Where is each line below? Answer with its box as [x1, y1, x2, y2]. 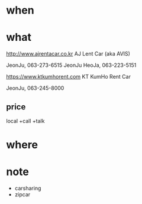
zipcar [14, 191, 31, 198]
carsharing [14, 184, 41, 192]
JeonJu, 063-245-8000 [6, 85, 64, 92]
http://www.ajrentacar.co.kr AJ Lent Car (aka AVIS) [6, 50, 130, 57]
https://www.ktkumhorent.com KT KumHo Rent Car [6, 73, 131, 80]
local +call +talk [6, 117, 45, 124]
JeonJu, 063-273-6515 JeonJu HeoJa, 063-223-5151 [6, 61, 137, 69]
